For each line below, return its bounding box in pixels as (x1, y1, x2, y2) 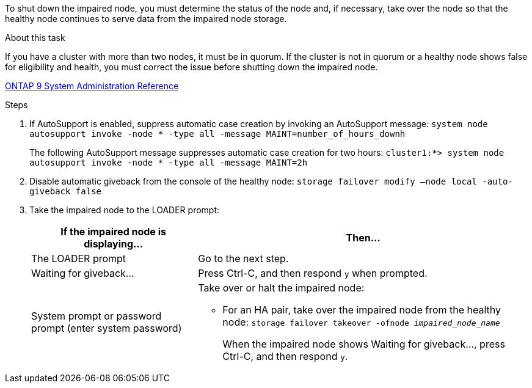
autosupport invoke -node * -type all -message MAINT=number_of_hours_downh (29, 129, 406, 139)
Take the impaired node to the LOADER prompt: (29, 205, 220, 215)
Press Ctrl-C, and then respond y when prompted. (198, 267, 428, 279)
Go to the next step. (198, 252, 289, 265)
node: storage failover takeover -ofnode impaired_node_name (222, 316, 500, 328)
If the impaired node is (60, 225, 166, 238)
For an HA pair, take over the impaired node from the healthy (222, 304, 501, 316)
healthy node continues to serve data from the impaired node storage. (5, 13, 287, 24)
